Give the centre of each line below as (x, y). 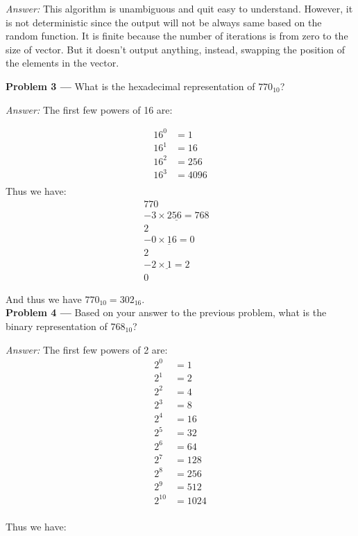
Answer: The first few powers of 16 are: (89, 109)
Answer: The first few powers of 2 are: (87, 349)
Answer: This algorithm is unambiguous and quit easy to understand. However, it (179, 8)
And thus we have (44, 299)
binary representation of (57, 326)
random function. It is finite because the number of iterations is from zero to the (177, 36)
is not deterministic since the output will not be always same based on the (164, 22)
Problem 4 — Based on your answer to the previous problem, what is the (166, 312)
